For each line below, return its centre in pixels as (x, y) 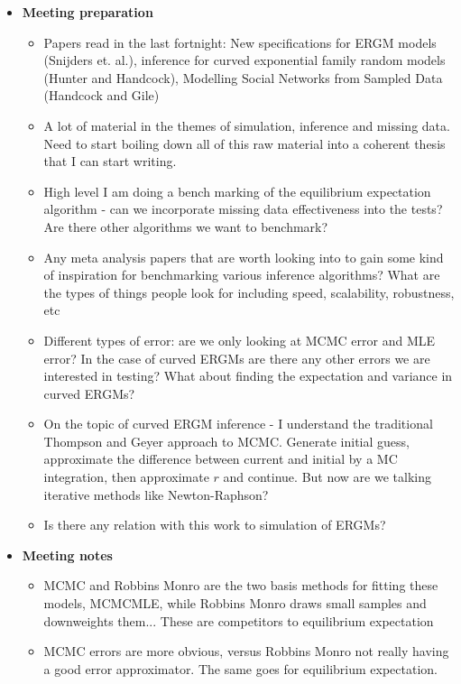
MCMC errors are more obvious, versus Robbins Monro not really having (246, 651)
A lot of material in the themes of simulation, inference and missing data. (247, 125)
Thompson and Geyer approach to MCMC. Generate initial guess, (226, 441)
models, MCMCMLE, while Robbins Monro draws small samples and (235, 603)
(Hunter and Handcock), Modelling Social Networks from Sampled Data (243, 77)
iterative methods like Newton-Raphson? (156, 494)
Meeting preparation (88, 12)
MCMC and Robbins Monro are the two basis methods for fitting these (241, 585)
